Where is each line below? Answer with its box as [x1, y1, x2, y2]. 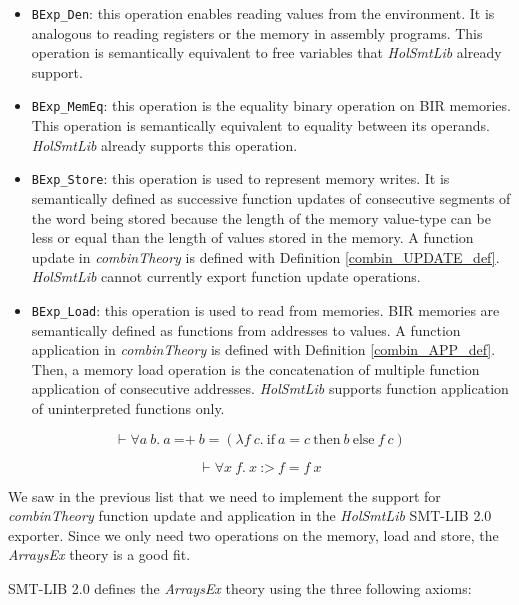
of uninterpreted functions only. [31, 397, 225, 418]
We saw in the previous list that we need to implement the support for [8, 485, 441, 506]
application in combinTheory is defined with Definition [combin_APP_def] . [31, 339, 496, 360]
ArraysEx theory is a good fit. [8, 544, 191, 565]
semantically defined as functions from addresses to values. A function [31, 319, 461, 340]
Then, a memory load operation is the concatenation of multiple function [31, 358, 480, 379]
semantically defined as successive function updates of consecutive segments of [31, 187, 511, 208]
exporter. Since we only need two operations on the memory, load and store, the [8, 524, 499, 545]
